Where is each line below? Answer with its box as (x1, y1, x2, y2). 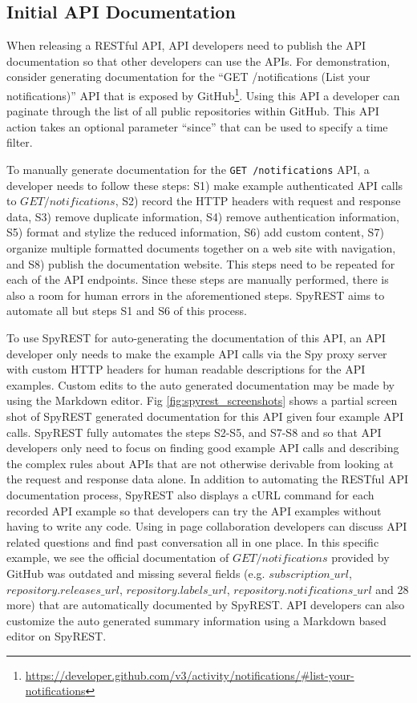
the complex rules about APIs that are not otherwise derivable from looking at (6, 455, 394, 471)
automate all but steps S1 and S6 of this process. (6, 302, 247, 319)
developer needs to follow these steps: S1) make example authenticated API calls (6, 176, 403, 193)
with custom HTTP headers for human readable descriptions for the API (6, 361, 366, 378)
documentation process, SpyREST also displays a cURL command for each (6, 486, 374, 503)
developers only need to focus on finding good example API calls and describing (6, 439, 399, 456)
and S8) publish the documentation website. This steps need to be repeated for (6, 255, 395, 272)
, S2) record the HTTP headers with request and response (115, 192, 401, 209)
